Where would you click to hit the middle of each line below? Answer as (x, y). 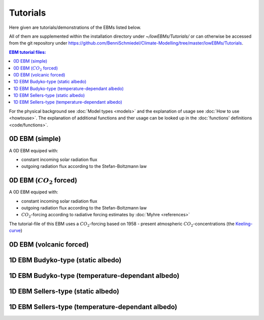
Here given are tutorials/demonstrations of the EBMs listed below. (75, 27)
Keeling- (244, 224)
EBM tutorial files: (28, 52)
